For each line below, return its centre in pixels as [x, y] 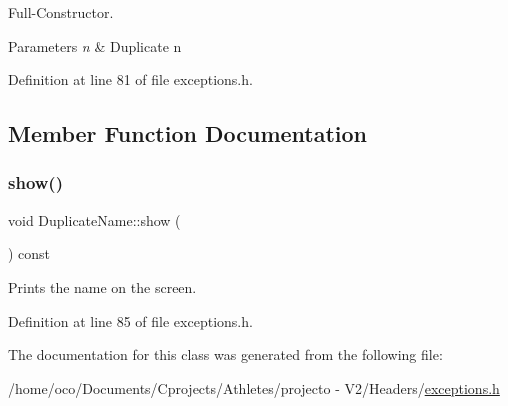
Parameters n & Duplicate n [95, 45]
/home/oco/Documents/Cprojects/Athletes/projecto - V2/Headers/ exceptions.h [254, 387]
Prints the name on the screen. [102, 286]
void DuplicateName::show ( [94, 219]
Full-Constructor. [61, 12]
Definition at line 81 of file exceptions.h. [130, 79]
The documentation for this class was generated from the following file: [225, 354]
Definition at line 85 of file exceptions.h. [130, 320]
